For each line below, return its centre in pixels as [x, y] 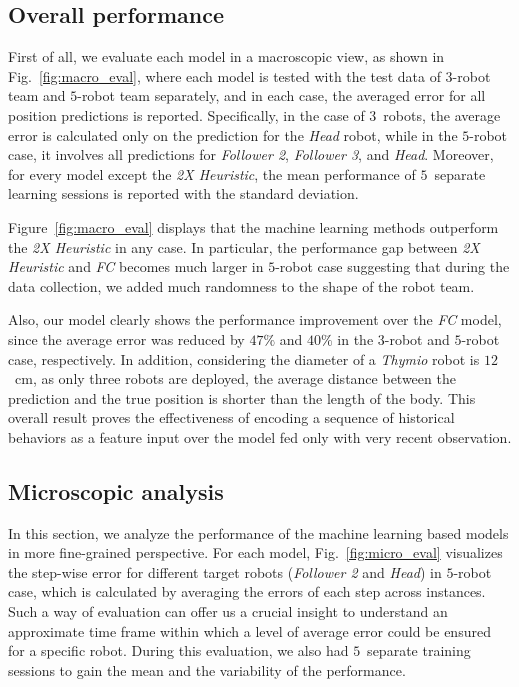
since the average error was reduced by [126, 338]
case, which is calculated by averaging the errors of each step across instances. [247, 591]
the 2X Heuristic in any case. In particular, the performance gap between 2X [244, 246]
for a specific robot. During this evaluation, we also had [178, 650]
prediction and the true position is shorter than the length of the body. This [242, 397]
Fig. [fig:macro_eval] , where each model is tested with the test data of [224, 75]
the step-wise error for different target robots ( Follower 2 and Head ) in [225, 571]
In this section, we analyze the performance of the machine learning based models [258, 532]
